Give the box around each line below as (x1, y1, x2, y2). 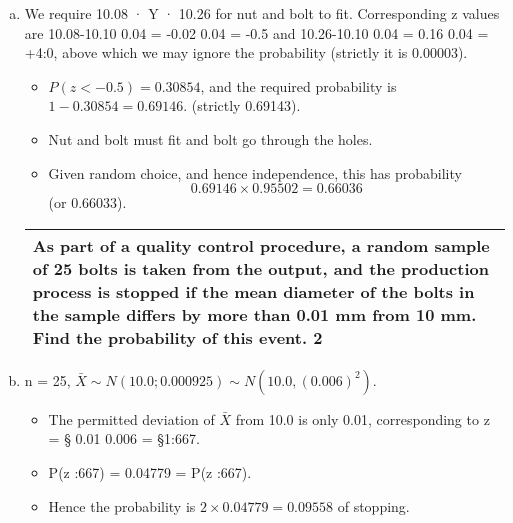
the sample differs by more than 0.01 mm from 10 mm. (32, 302, 477, 326)
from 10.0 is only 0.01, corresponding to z (235, 408, 490, 429)
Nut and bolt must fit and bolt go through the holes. (48, 128, 373, 149)
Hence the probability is (48, 495, 196, 516)
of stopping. (337, 495, 410, 516)
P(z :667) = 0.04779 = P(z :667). (48, 461, 252, 482)
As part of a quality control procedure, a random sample (32, 233, 490, 257)
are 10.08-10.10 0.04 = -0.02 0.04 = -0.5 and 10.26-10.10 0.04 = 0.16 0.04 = (24, 22, 489, 43)
